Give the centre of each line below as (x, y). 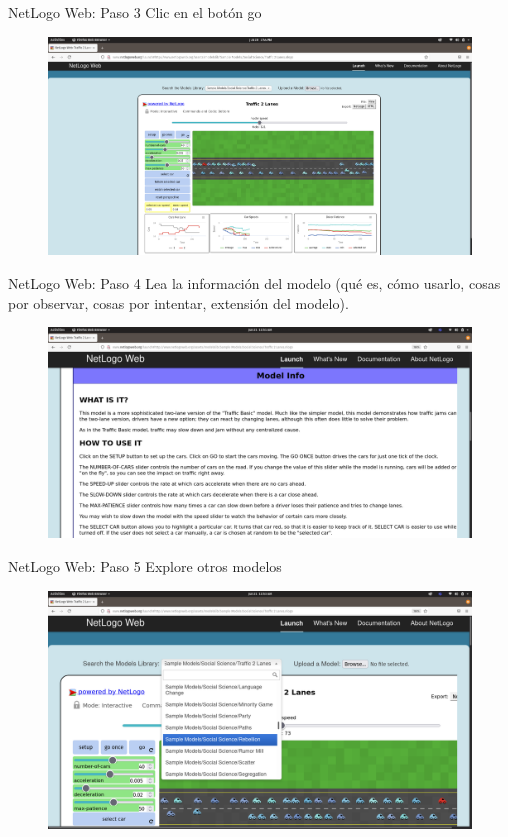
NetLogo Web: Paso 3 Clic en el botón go (135, 12)
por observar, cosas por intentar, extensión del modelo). (178, 302)
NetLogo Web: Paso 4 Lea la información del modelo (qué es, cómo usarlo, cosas (254, 283)
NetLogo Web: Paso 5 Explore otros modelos (145, 565)
